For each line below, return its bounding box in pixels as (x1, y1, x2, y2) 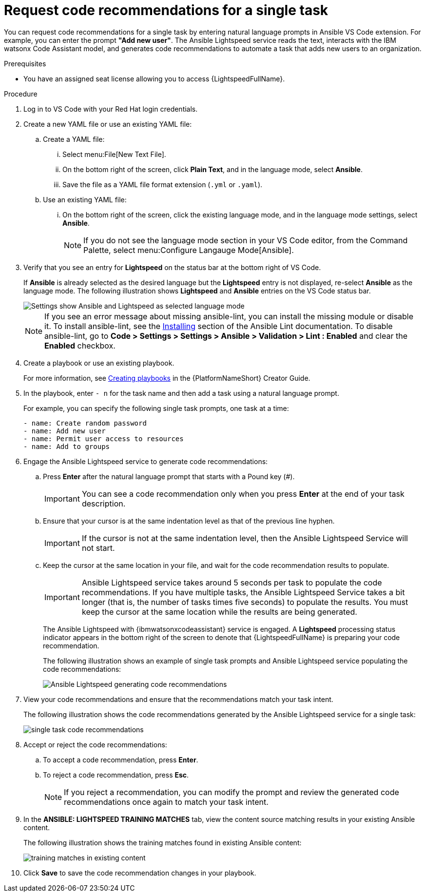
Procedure (4, 89, 38, 98)
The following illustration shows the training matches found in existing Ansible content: (23, 838, 302, 847)
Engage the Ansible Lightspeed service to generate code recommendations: (23, 457, 268, 466)
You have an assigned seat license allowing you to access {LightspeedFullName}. (23, 74, 285, 83)
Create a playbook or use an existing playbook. (23, 358, 174, 367)
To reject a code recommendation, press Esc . (43, 770, 189, 779)
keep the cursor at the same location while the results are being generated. (81, 606, 357, 617)
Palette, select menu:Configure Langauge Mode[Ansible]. (83, 245, 294, 255)
